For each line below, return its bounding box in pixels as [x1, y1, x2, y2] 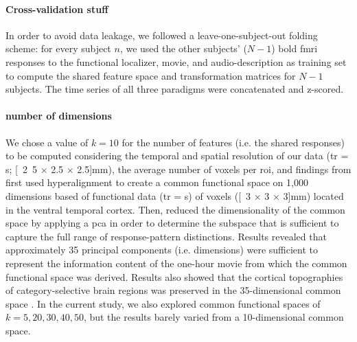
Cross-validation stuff [5, 1, 108, 16]
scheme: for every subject [5, 41, 111, 56]
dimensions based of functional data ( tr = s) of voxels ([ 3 [5, 188, 251, 203]
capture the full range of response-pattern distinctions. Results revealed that [5, 229, 327, 243]
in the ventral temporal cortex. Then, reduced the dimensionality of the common [5, 202, 345, 216]
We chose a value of [5, 135, 89, 149]
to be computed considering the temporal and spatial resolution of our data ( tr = [5, 148, 349, 163]
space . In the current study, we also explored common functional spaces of [5, 296, 321, 310]
